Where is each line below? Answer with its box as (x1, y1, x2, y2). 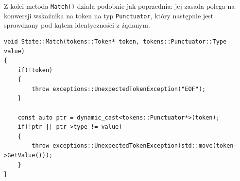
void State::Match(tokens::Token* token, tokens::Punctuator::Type (4, 38, 227, 45)
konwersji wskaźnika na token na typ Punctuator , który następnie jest (4, 10, 214, 20)
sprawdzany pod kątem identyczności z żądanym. (4, 20, 150, 30)
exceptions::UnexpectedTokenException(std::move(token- (52, 142, 237, 150)
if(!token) (17, 66, 53, 74)
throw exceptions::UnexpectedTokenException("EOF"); (32, 85, 206, 92)
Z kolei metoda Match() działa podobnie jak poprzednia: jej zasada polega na (4, 1, 235, 11)
